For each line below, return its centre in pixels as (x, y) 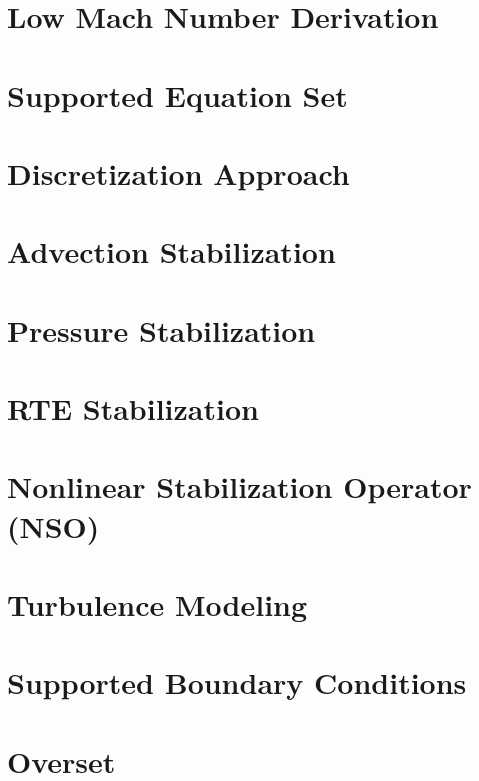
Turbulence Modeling (157, 604)
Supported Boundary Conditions (237, 682)
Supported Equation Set (177, 94)
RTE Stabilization (133, 408)
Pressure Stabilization (161, 329)
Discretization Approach (178, 172)
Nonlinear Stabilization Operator (239, 486)
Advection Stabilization (171, 251)
